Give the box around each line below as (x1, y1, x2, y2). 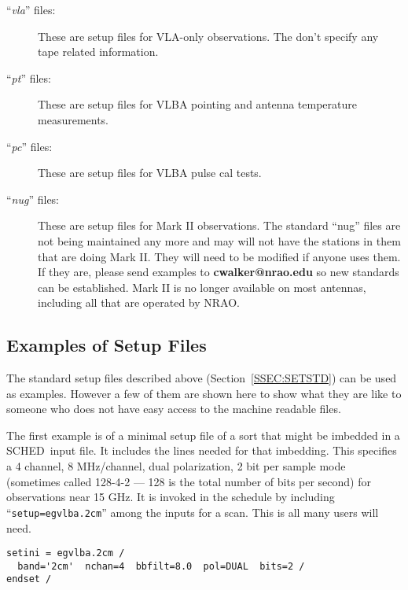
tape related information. (38, 43, 159, 60)
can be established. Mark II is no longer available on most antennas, (38, 278, 366, 295)
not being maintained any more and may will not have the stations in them (38, 232, 401, 249)
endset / (6, 573, 52, 585)
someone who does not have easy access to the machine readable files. (6, 400, 341, 417)
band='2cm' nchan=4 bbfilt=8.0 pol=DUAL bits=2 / (17, 560, 305, 572)
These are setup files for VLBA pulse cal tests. (38, 164, 262, 181)
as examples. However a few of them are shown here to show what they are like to (6, 385, 402, 401)
